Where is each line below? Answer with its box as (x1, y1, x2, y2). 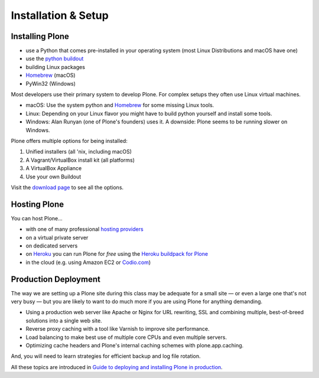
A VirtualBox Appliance (25, 165, 82, 172)
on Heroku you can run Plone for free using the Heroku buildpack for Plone (25, 250, 209, 258)
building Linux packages (25, 63, 86, 70)
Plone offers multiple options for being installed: (11, 137, 128, 144)
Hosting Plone (11, 199, 64, 209)
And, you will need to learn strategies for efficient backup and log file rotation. (11, 353, 201, 360)
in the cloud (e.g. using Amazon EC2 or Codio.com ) (25, 259, 151, 266)
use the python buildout (25, 55, 84, 62)
